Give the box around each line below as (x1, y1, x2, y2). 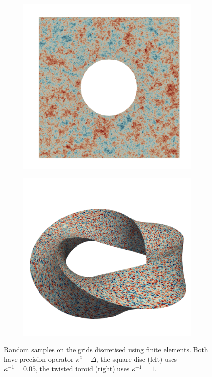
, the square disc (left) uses (96, 354, 177, 364)
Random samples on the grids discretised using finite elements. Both (4, 344, 208, 355)
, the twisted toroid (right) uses (35, 363, 130, 374)
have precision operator (4, 354, 74, 364)
